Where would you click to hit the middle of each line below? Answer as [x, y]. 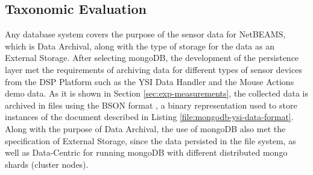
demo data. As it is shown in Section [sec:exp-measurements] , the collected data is [156, 93]
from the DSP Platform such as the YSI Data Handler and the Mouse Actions [150, 81]
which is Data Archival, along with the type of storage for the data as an [140, 46]
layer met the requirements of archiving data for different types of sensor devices [153, 69]
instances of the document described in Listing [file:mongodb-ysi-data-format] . [149, 117]
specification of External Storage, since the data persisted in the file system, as [150, 140]
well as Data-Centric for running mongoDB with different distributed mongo [146, 152]
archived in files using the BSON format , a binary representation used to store [151, 105]
